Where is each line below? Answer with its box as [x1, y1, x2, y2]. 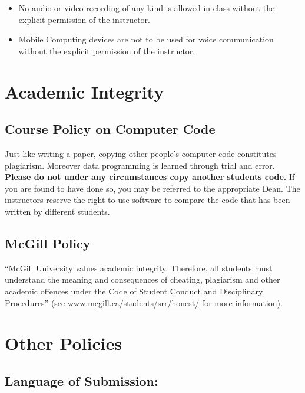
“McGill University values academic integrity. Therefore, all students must [5, 261, 273, 274]
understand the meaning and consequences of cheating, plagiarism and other [5, 273, 280, 286]
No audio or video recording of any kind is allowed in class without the [18, 2, 275, 14]
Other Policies [5, 331, 122, 355]
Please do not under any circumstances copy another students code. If [5, 171, 295, 183]
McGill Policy [5, 234, 91, 252]
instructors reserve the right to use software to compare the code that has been [5, 194, 290, 206]
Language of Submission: [5, 371, 158, 389]
